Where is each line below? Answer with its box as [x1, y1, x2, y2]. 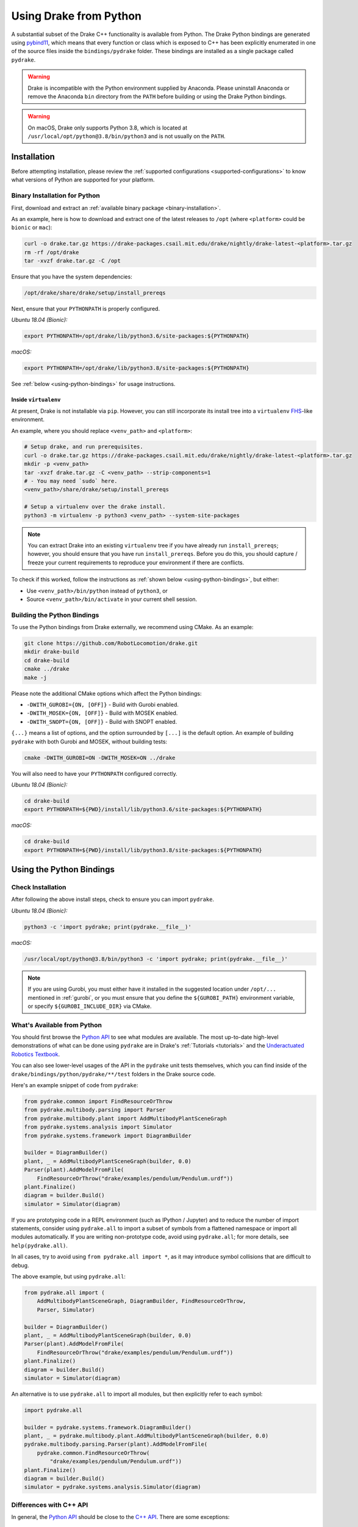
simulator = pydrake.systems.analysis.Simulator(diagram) [24, 1484, 201, 1490]
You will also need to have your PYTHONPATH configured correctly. [11, 770, 178, 777]
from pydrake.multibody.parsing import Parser [24, 1106, 166, 1113]
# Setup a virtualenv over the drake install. [24, 503, 166, 510]
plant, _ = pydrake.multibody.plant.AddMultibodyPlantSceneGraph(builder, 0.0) [24, 1432, 269, 1440]
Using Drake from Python [11, 9, 141, 23]
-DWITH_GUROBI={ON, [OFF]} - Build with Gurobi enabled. [26, 701, 179, 708]
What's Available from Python [11, 1021, 102, 1029]
